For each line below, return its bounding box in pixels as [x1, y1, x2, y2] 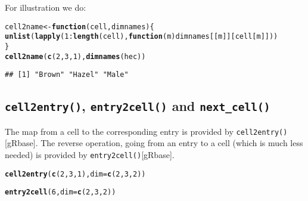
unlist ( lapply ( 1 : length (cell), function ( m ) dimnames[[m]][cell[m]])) [5, 32, 278, 41]
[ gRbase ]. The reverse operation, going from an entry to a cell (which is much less [5, 137, 303, 149]
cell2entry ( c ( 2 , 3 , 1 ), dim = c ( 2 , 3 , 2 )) [5, 169, 146, 178]
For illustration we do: [5, 1, 86, 13]
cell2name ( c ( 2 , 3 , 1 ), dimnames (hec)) [5, 52, 146, 61]
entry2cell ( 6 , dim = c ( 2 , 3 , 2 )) [5, 188, 116, 197]
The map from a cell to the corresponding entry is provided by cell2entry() [5, 125, 288, 137]
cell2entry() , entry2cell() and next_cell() [5, 97, 270, 115]
